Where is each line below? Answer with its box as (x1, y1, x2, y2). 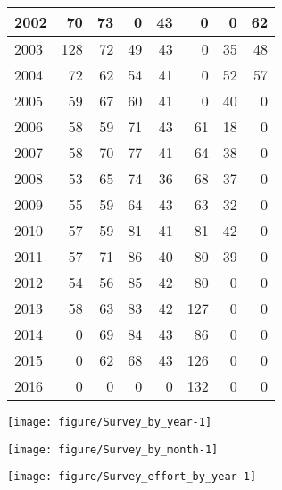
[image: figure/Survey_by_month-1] (7, 443, 219, 456)
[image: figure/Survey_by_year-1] (7, 416, 212, 428)
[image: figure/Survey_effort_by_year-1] (7, 470, 257, 484)
